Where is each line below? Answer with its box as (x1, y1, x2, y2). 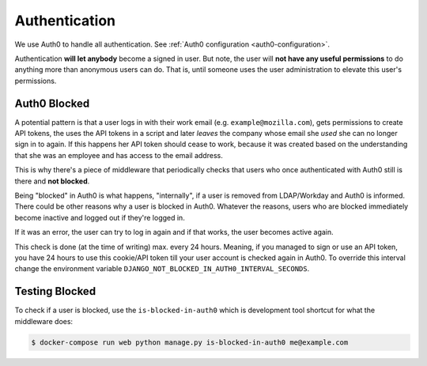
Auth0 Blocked (14, 96, 90, 110)
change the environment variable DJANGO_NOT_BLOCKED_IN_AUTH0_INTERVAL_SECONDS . (14, 264, 310, 274)
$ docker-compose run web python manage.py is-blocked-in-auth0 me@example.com (31, 338, 349, 347)
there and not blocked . (14, 176, 90, 186)
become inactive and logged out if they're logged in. (14, 213, 185, 222)
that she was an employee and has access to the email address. (14, 150, 223, 160)
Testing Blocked (14, 285, 96, 298)
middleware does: (14, 316, 74, 326)
